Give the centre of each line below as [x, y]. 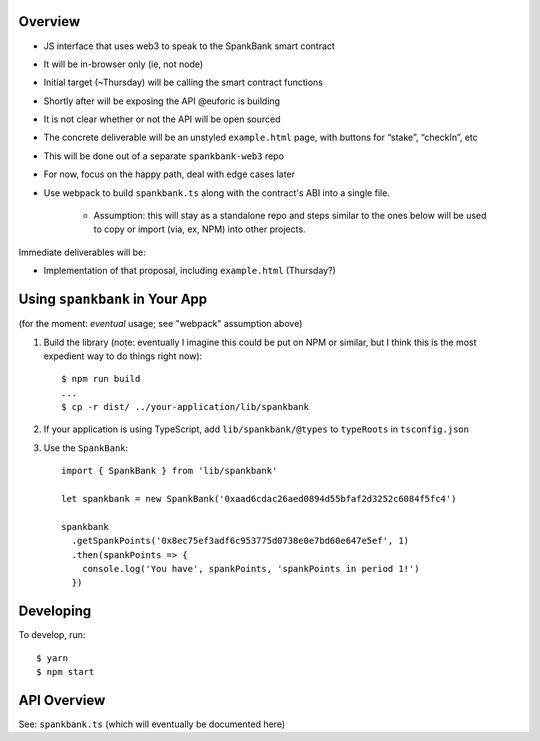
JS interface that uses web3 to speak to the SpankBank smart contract [189, 46]
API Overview [62, 700]
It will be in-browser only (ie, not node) [123, 64]
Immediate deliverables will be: [82, 252]
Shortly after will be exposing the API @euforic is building [161, 101]
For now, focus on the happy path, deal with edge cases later [169, 174]
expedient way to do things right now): [123, 356]
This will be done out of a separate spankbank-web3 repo [164, 156]
